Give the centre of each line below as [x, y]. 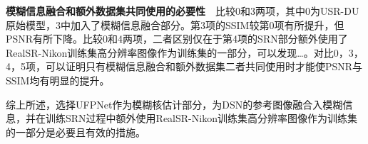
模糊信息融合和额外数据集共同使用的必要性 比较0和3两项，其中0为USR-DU [183, 11]
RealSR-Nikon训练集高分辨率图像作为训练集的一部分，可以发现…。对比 [170, 52]
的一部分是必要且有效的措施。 [76, 132]
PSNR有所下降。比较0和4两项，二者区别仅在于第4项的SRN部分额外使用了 [177, 39]
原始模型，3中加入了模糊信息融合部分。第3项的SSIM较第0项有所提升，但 [175, 24]
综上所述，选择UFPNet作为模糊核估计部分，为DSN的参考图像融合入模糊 [174, 104]
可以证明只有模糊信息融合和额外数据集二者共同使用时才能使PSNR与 [204, 66]
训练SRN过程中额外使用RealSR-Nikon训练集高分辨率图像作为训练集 [201, 118]
